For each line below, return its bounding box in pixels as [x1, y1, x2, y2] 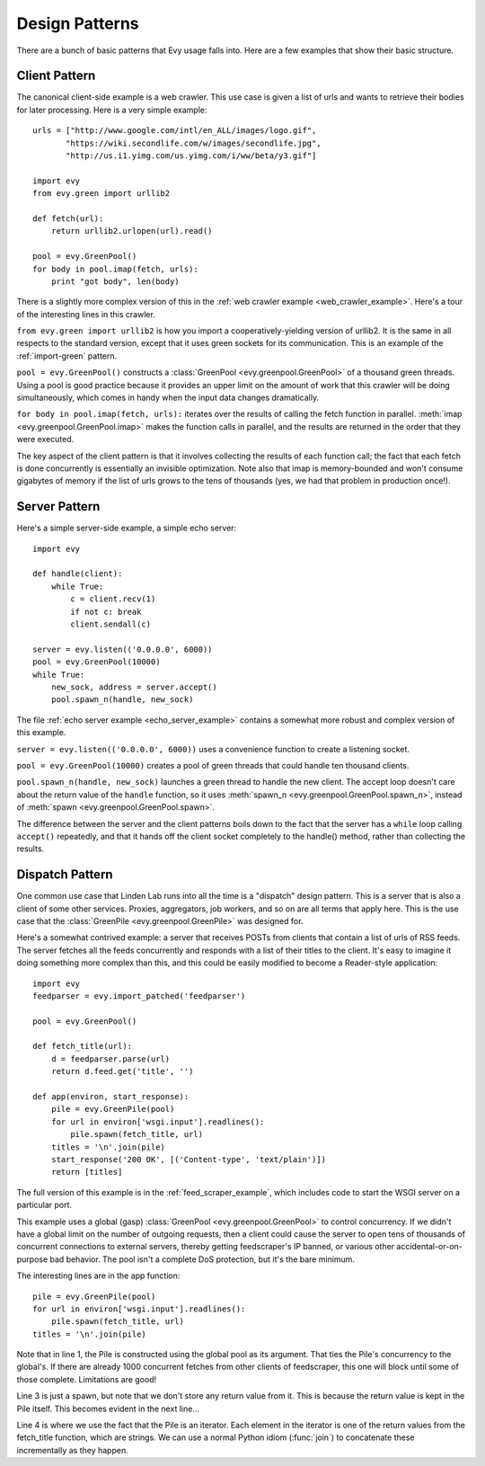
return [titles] [50, 1167, 123, 1177]
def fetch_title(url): [32, 1041, 133, 1052]
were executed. [16, 434, 75, 445]
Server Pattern [16, 499, 101, 514]
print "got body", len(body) [50, 276, 180, 287]
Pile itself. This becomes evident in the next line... [16, 1403, 199, 1414]
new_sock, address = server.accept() [50, 681, 217, 692]
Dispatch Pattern [16, 867, 113, 883]
